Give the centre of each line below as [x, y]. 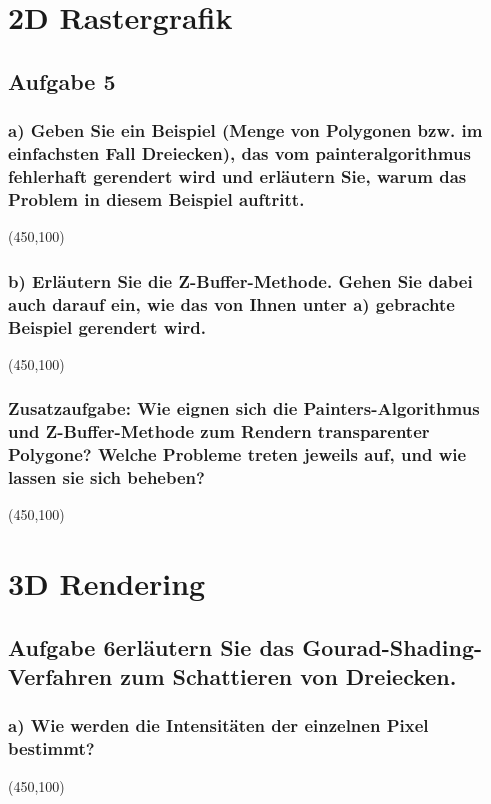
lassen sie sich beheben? [106, 477]
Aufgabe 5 [62, 80]
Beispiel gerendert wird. [107, 326]
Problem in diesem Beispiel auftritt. [156, 198]
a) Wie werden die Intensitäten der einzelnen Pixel [218, 725]
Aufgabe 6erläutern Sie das [151, 646]
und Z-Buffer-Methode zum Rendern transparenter [219, 431]
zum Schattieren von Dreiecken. [288, 676]
